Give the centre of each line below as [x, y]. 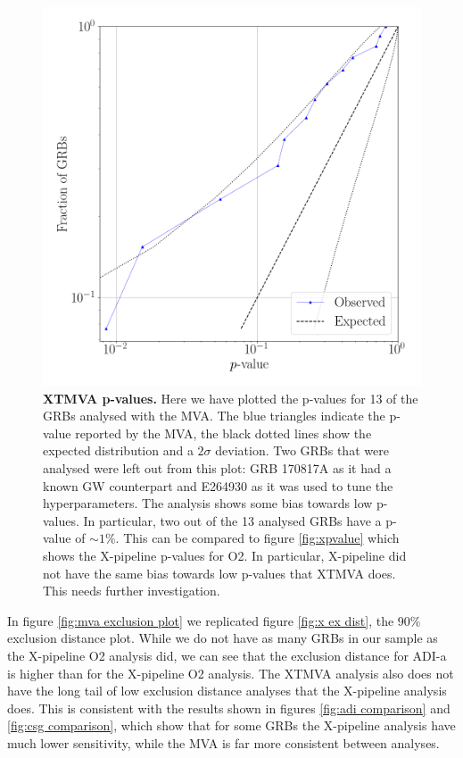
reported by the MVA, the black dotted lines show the [223, 433]
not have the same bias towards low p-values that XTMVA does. [219, 573]
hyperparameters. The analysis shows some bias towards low [208, 503]
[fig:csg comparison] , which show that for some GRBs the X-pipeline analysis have [231, 725]
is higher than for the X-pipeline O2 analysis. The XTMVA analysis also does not [231, 673]
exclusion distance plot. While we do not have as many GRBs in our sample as [223, 638]
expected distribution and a [118, 450]
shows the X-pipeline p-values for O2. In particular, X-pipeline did [225, 555]
